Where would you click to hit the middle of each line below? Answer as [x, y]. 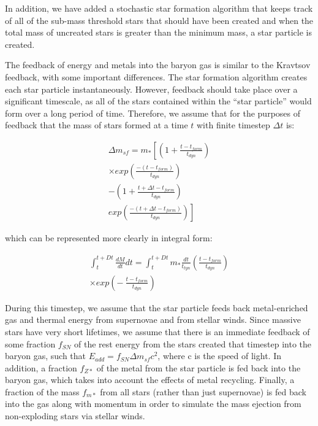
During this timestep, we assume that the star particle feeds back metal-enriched [157, 307]
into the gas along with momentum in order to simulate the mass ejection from [153, 404]
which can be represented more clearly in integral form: [109, 238]
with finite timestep [233, 125]
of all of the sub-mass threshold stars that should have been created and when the [159, 20]
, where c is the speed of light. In [219, 356]
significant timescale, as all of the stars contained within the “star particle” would [158, 101]
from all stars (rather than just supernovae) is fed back [203, 391]
